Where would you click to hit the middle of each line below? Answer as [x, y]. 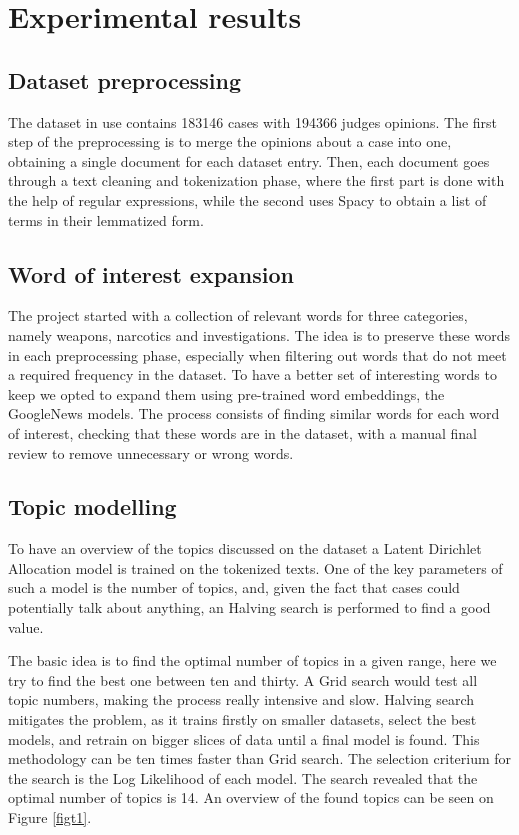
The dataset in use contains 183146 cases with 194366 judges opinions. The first [253, 121]
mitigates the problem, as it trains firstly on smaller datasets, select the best [242, 719]
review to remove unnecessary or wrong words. [151, 452]
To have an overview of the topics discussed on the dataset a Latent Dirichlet [245, 548]
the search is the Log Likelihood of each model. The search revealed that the [243, 777]
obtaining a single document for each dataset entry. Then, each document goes [249, 160]
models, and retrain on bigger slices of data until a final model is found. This [244, 738]
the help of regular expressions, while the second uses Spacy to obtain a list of [247, 199]
